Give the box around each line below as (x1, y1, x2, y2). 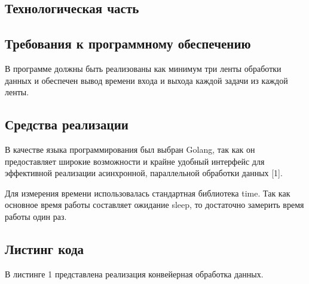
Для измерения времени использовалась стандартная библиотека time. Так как (5, 186, 290, 199)
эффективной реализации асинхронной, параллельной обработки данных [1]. (5, 167, 283, 179)
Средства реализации (5, 115, 129, 134)
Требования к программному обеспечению (5, 34, 251, 53)
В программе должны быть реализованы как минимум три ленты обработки (5, 62, 282, 74)
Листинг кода (5, 239, 84, 258)
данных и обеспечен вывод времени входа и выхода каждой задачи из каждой (5, 74, 288, 86)
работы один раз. (5, 210, 67, 222)
